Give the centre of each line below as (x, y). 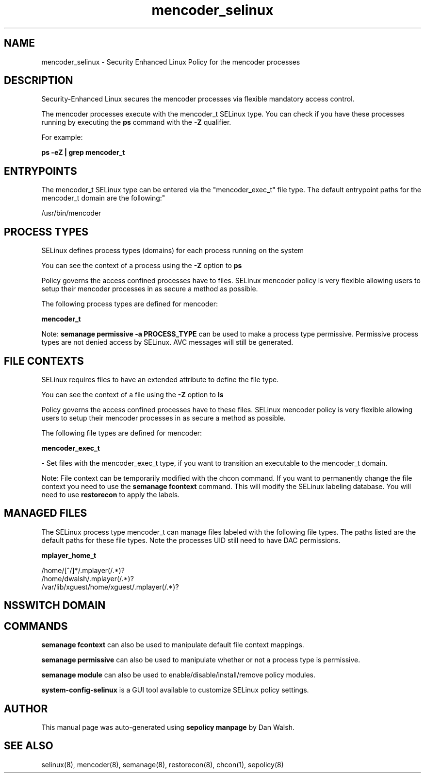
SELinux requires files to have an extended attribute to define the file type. (160, 379)
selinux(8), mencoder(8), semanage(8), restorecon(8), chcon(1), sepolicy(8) (163, 764)
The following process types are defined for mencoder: (130, 304)
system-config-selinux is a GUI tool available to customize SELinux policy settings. (175, 690)
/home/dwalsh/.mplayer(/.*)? (88, 578)
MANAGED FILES (46, 513)
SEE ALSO (29, 746)
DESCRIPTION (39, 81)
